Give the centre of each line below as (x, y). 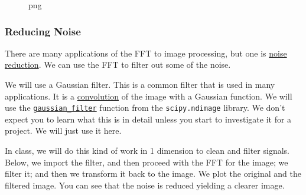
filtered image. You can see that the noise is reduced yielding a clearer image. (145, 185)
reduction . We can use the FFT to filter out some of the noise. (118, 65)
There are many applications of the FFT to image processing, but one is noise (146, 53)
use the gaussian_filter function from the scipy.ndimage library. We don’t (145, 108)
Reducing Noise (43, 31)
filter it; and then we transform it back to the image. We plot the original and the (153, 173)
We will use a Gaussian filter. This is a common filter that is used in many (140, 84)
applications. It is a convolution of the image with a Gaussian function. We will (149, 96)
